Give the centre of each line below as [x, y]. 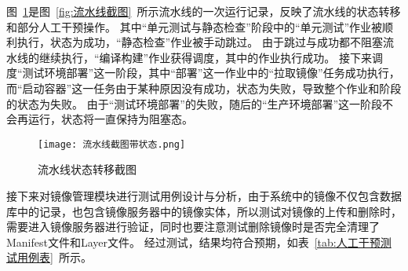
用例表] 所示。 [54, 257]
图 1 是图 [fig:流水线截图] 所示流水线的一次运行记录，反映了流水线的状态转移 [204, 11]
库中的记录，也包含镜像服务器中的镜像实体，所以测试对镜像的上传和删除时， [204, 211]
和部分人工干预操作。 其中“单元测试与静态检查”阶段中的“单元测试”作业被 [195, 26]
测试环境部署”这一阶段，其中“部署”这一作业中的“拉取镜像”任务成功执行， [211, 73]
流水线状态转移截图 [87, 169]
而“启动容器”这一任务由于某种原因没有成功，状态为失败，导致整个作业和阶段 [204, 88]
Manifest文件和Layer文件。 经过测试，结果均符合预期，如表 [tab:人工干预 [193, 242]
